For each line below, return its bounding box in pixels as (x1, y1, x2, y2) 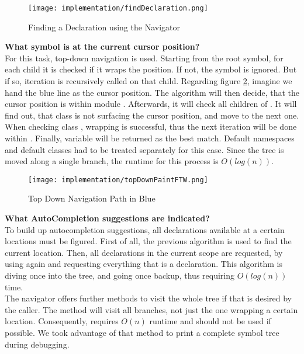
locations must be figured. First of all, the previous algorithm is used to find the (5, 235, 292, 247)
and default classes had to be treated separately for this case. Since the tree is (5, 143, 284, 155)
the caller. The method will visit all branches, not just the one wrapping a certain (5, 303, 298, 315)
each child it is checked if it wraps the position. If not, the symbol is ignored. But (5, 63, 297, 75)
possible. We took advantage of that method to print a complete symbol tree (5, 326, 279, 338)
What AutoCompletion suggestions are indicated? (5, 212, 210, 224)
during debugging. (5, 338, 70, 350)
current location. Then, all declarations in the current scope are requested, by (5, 246, 283, 258)
